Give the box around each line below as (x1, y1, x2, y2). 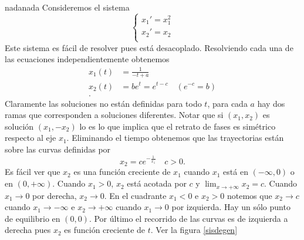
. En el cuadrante (104, 189, 167, 201)
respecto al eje (5, 131, 56, 144)
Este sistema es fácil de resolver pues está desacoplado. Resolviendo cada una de (5, 41, 293, 53)
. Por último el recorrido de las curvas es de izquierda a (89, 212, 288, 224)
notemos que (227, 189, 272, 201)
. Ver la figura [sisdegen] (150, 224, 238, 236)
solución (5, 120, 34, 132)
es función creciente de (64, 224, 146, 236)
